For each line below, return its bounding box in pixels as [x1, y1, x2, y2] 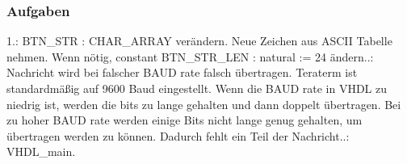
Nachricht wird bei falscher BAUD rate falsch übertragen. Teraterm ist [6, 64, 358, 81]
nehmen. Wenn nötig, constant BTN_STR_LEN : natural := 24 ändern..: [6, 48, 374, 65]
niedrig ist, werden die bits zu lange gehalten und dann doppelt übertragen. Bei [6, 95, 401, 112]
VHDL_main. [6, 143, 76, 160]
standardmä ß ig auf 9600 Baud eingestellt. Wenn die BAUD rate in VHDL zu [6, 80, 387, 96]
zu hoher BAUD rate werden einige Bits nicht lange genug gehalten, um [6, 111, 363, 128]
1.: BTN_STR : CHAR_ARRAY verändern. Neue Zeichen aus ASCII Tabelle [6, 32, 392, 49]
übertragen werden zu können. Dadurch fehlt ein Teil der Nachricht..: [6, 127, 350, 144]
